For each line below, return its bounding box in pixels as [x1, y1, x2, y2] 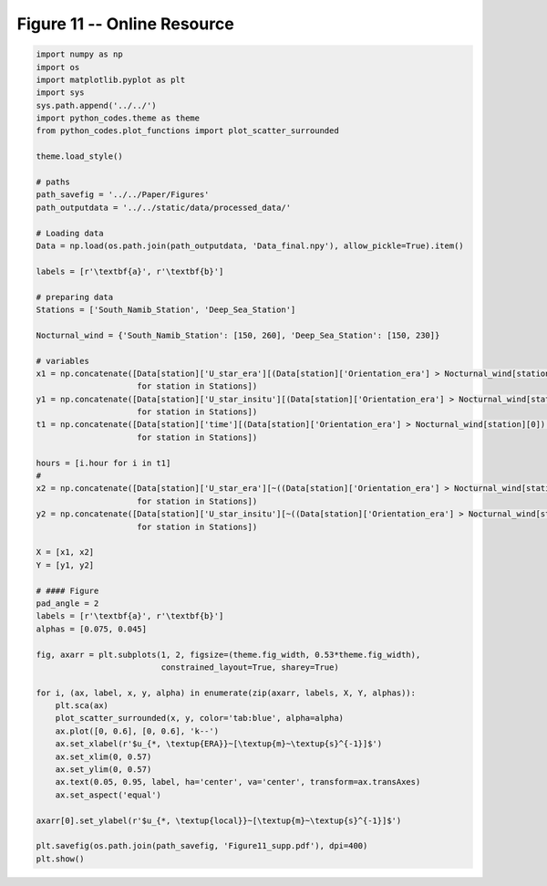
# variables [36, 356, 90, 366]
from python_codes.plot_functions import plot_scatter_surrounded [36, 126, 339, 136]
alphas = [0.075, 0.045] [36, 623, 148, 634]
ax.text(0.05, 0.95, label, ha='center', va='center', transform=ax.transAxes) [55, 777, 421, 787]
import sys [36, 88, 85, 98]
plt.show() [36, 853, 85, 864]
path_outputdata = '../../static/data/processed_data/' [36, 202, 292, 213]
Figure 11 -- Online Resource [16, 14, 234, 34]
